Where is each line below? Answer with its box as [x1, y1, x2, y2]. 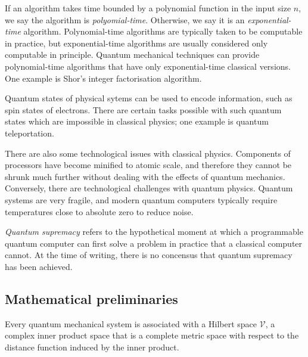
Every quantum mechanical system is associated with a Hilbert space [5, 317, 257, 330]
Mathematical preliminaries [5, 289, 178, 308]
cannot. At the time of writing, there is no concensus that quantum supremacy [5, 249, 293, 261]
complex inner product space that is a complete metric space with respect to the [5, 329, 299, 342]
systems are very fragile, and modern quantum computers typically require [5, 193, 278, 206]
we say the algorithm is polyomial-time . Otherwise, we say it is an [5, 13, 245, 26]
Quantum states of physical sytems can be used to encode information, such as [5, 92, 293, 104]
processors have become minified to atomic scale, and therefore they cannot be [5, 159, 292, 171]
